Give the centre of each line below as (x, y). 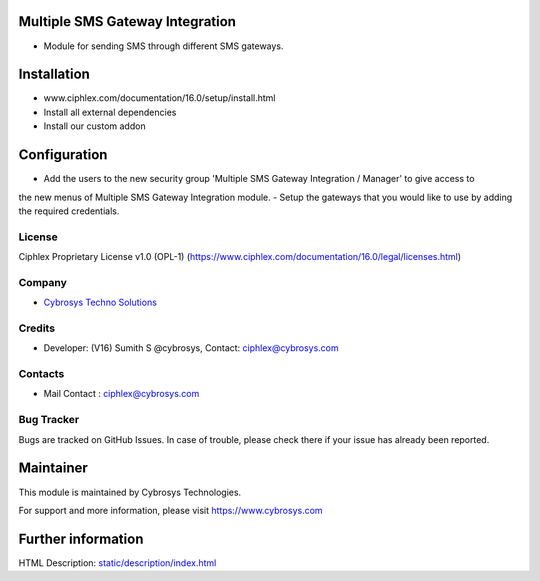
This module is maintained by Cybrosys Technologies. (130, 492)
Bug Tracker (49, 420)
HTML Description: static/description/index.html (117, 562)
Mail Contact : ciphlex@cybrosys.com (121, 394)
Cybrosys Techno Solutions (100, 302)
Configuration (63, 155)
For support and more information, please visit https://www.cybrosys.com (171, 510)
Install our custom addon (94, 126)
